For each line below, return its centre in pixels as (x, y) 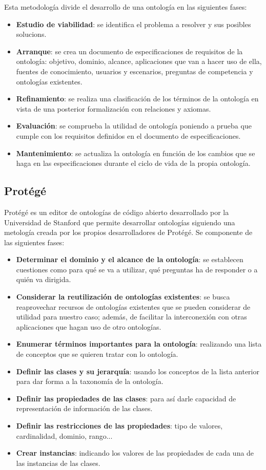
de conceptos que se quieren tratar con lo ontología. (97, 354)
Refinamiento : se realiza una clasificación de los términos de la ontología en (137, 99)
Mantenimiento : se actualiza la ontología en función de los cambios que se (136, 153)
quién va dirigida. (44, 279)
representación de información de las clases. (84, 408)
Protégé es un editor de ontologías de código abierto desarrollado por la (117, 212)
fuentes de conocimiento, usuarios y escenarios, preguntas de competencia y (135, 71)
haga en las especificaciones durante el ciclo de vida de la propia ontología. (133, 163)
